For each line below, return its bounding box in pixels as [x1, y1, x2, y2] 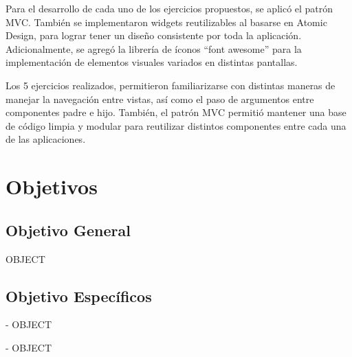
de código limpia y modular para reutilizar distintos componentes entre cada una [5, 118, 346, 133]
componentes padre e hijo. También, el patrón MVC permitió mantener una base [5, 105, 346, 119]
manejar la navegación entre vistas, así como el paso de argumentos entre [5, 91, 314, 106]
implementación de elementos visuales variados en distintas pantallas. [5, 55, 298, 69]
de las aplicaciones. [5, 132, 86, 146]
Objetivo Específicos [5, 285, 152, 306]
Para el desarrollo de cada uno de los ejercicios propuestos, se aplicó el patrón [5, 1, 333, 15]
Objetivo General [5, 219, 131, 240]
